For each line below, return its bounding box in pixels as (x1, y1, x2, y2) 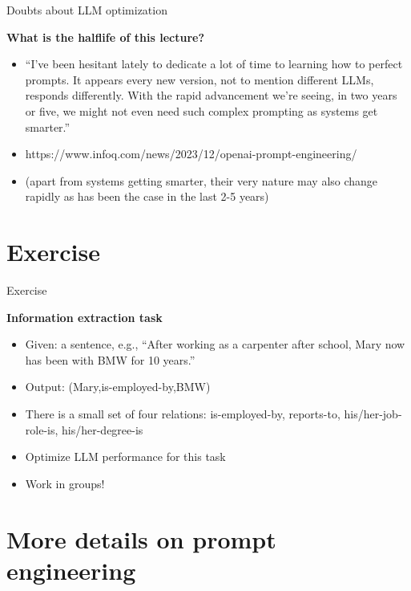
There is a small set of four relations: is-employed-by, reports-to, (25, 406, 340, 422)
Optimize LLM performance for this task (25, 448, 226, 465)
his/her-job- (344, 406, 402, 422)
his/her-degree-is (62, 421, 143, 438)
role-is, (25, 421, 58, 438)
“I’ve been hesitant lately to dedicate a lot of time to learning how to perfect (25, 55, 403, 72)
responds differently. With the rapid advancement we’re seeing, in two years (25, 87, 397, 104)
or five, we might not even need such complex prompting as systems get (25, 102, 378, 119)
